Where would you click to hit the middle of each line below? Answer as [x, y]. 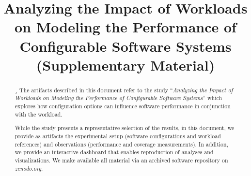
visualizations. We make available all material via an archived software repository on [121, 160]
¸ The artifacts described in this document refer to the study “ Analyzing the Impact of [124, 90]
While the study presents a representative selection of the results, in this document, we [125, 128]
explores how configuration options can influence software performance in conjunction [123, 106]
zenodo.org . [29, 168]
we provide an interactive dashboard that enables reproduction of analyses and [114, 152]
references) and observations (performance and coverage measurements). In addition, [121, 144]
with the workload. [39, 114]
